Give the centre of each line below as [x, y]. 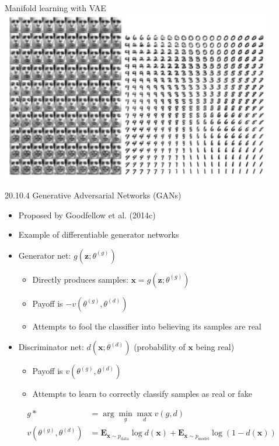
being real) [215, 347]
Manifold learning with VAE [55, 8]
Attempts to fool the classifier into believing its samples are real [147, 326]
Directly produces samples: [80, 279]
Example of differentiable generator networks [99, 234]
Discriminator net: [51, 347]
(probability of [160, 347]
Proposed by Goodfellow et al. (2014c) [87, 215]
